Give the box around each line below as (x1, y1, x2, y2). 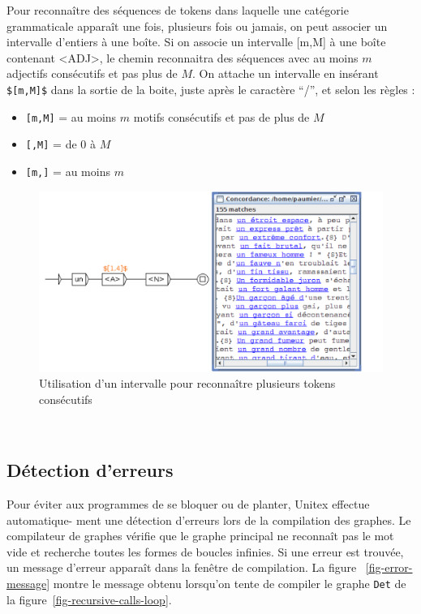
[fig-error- (365, 559, 413, 576)
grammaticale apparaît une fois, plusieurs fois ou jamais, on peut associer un (6, 17, 388, 34)
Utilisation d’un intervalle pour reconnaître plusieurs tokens (39, 374, 336, 391)
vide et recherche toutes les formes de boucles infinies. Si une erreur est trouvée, (6, 543, 404, 560)
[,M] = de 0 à (25, 135, 96, 152)
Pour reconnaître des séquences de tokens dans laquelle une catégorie (6, 2, 349, 18)
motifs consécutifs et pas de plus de (133, 108, 310, 125)
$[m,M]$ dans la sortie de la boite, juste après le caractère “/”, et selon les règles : (6, 80, 415, 97)
